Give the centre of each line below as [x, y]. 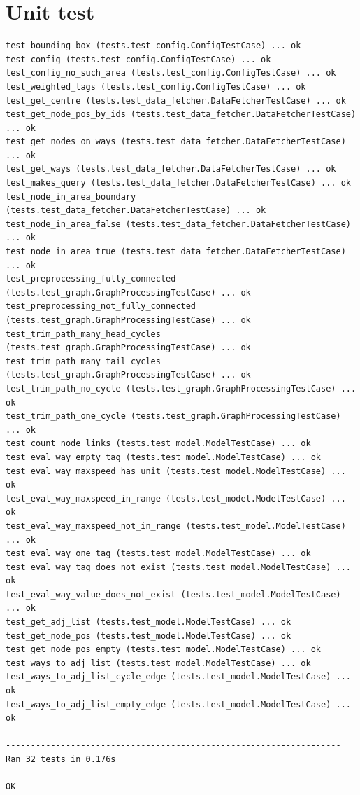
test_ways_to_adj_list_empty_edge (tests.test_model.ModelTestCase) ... [178, 704]
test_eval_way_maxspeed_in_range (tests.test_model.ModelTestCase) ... [176, 498]
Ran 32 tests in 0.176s [61, 759]
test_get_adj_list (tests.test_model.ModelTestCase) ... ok [149, 622]
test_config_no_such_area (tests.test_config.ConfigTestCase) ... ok [171, 73]
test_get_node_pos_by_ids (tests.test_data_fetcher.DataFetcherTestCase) [181, 115]
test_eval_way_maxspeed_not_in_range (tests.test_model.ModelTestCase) [176, 526]
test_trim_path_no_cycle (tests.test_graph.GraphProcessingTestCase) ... [181, 388]
